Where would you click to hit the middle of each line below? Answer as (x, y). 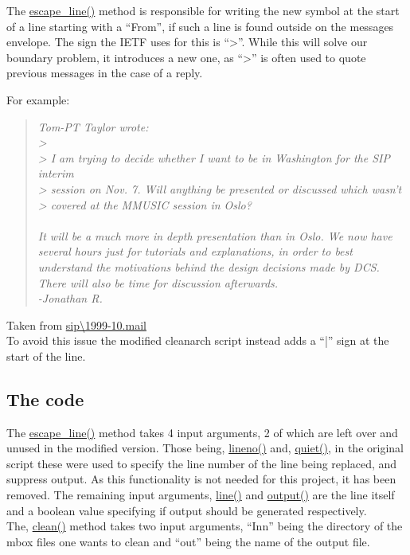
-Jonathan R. (70, 298)
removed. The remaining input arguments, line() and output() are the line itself (201, 495)
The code (45, 399)
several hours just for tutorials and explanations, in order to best (195, 251)
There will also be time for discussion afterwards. (158, 282)
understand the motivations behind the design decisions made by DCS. (209, 266)
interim (56, 173)
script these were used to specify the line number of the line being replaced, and (202, 463)
